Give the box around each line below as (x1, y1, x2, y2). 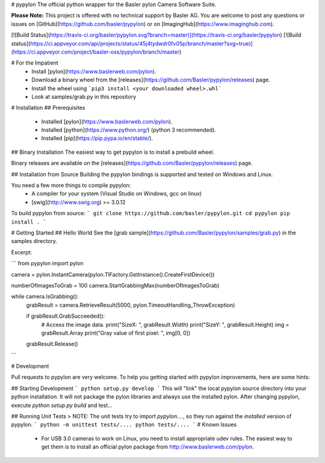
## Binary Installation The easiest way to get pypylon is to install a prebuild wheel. (11, 148, 215, 156)
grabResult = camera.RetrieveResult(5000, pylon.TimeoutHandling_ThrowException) (26, 301, 235, 309)
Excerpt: (11, 248, 32, 256)
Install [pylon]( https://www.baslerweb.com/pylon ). (31, 68, 156, 75)
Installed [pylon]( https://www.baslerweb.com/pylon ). (41, 118, 173, 125)
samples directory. (11, 238, 57, 245)
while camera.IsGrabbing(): (11, 293, 79, 300)
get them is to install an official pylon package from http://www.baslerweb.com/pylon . (41, 443, 254, 450)
